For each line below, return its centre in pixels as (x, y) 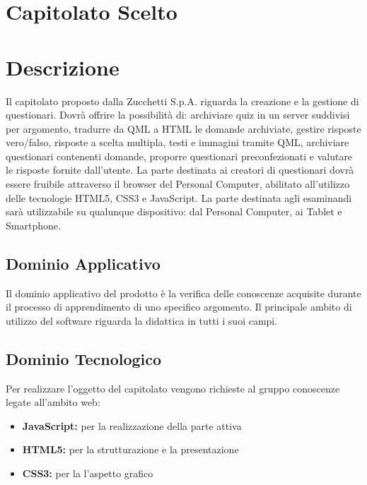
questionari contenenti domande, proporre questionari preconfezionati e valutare (179, 156)
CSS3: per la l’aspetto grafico (88, 473)
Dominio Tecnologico (84, 358)
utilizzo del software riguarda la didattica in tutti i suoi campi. (142, 320)
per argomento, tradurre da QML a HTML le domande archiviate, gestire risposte (183, 128)
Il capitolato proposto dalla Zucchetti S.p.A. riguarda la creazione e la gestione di (182, 101)
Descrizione (63, 67)
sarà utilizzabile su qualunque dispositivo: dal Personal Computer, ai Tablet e (174, 211)
